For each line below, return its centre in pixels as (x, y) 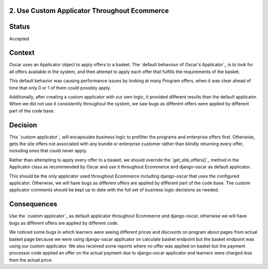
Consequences (33, 204)
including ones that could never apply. (48, 151)
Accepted (19, 39)
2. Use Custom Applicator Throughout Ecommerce (89, 11)
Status (20, 27)
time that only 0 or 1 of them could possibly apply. (60, 88)
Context (22, 53)
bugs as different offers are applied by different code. (64, 223)
